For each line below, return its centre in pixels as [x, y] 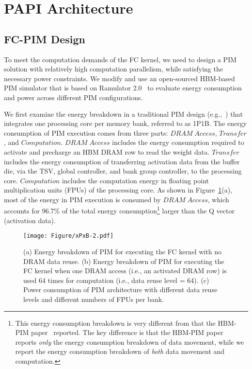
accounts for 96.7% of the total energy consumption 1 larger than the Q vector [119, 210]
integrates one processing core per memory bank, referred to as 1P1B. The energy [126, 123]
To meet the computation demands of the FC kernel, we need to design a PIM [120, 59]
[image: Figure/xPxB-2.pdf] [69, 236]
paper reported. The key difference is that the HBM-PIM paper [127, 332]
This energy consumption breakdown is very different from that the [115, 323]
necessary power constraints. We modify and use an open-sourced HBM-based [119, 78]
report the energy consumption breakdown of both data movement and [120, 351]
